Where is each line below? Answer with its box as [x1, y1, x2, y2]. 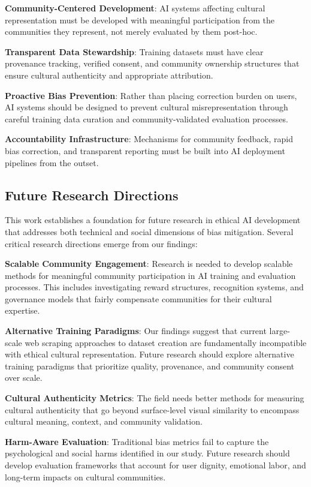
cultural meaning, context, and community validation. [5, 415, 203, 428]
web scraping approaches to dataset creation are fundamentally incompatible [25, 336, 307, 348]
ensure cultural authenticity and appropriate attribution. [5, 68, 213, 81]
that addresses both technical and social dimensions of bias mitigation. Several [5, 225, 294, 238]
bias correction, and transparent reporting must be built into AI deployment [5, 144, 285, 157]
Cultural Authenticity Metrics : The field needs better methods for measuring [5, 392, 304, 404]
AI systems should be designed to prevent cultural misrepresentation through [5, 101, 288, 113]
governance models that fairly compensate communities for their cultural [5, 292, 272, 305]
